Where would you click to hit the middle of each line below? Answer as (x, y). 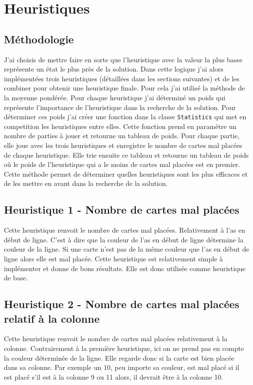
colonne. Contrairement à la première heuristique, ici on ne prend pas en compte (124, 348)
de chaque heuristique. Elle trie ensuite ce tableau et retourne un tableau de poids (126, 155)
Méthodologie (39, 39)
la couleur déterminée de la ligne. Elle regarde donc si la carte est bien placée (119, 357)
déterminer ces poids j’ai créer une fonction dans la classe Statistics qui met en (125, 117)
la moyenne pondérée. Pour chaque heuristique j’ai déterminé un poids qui (115, 97)
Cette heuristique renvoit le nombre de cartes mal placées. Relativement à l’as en (125, 230)
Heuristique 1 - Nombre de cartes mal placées (122, 210)
